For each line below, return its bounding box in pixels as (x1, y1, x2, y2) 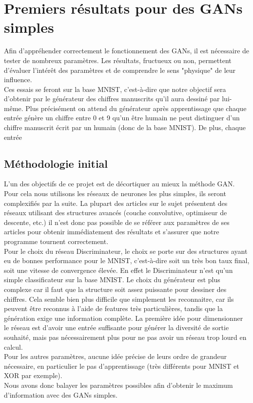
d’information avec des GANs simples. (4, 389, 117, 400)
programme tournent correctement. (4, 236, 109, 246)
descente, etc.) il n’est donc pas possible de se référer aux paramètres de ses (4, 217, 230, 227)
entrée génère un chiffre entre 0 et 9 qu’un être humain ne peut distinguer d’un (4, 112, 240, 123)
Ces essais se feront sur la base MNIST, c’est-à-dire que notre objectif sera (4, 84, 226, 94)
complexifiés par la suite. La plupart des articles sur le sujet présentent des (4, 198, 228, 208)
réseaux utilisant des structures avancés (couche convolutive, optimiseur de (4, 207, 227, 218)
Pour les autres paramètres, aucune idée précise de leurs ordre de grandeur (4, 351, 227, 361)
